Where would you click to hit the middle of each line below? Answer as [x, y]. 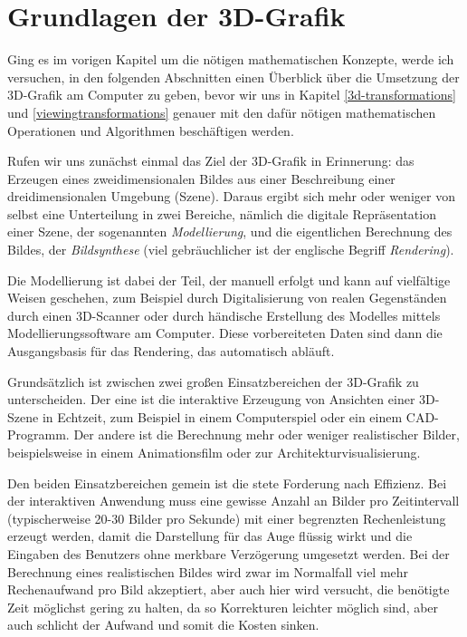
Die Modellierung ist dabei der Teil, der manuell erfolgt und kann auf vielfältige [229, 280]
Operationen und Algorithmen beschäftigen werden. [151, 130]
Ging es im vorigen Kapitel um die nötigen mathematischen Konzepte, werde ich [231, 59]
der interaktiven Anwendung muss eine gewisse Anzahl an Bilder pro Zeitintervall [233, 501]
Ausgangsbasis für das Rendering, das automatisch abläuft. [171, 351]
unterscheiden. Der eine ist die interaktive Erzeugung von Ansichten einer [211, 399]
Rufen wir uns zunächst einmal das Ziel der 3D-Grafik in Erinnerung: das [211, 161]
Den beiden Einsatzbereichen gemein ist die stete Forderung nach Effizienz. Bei [227, 483]
